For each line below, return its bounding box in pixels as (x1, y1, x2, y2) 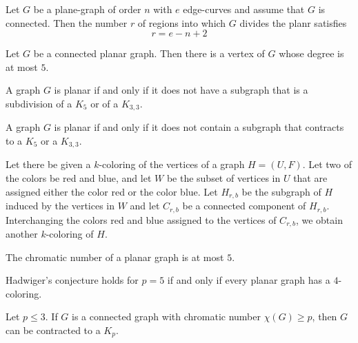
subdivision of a (6, 96, 72, 110)
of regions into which (137, 15, 226, 30)
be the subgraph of (241, 184, 321, 198)
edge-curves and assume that (183, 2, 305, 16)
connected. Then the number (6, 15, 128, 30)
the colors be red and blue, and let (6, 171, 152, 185)
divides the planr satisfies (239, 15, 347, 30)
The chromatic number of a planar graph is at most (6, 249, 224, 264)
